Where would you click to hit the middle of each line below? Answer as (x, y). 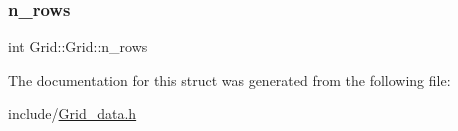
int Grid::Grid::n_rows (78, 46)
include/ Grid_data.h (72, 113)
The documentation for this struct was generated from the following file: (229, 79)
